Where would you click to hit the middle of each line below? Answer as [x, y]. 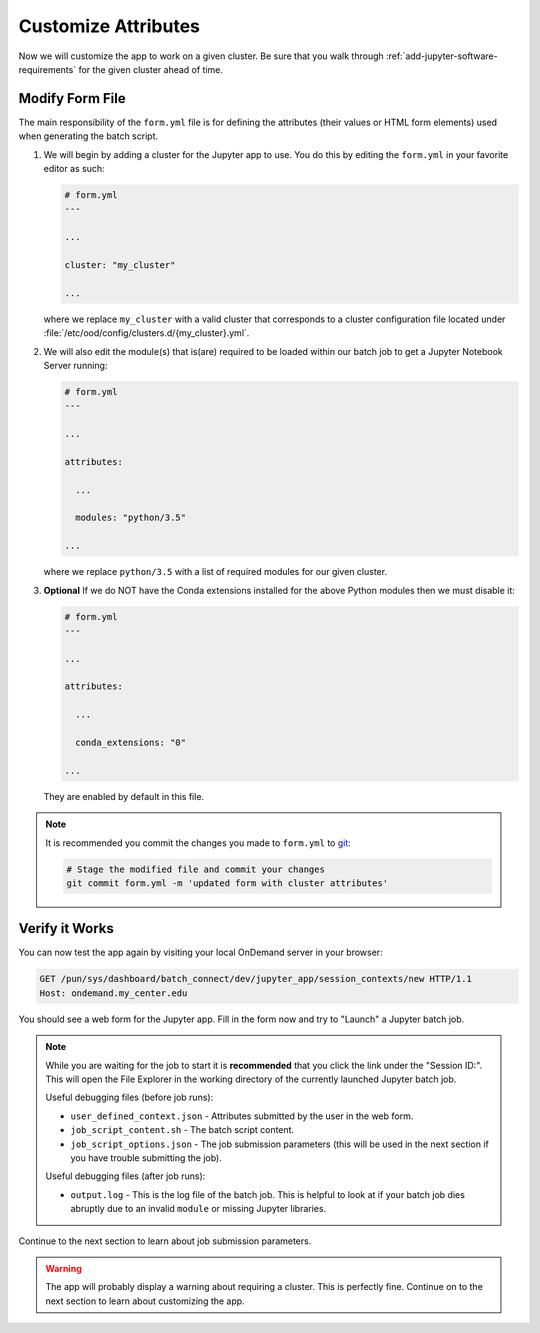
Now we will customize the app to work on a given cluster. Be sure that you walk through [201, 56]
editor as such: [74, 169]
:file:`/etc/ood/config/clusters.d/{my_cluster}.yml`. [146, 333]
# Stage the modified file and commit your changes [195, 869]
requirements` [47, 69]
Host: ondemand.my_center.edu [113, 993]
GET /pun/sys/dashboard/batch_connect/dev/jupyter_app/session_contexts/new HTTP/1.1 [255, 979]
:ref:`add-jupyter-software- [442, 56]
